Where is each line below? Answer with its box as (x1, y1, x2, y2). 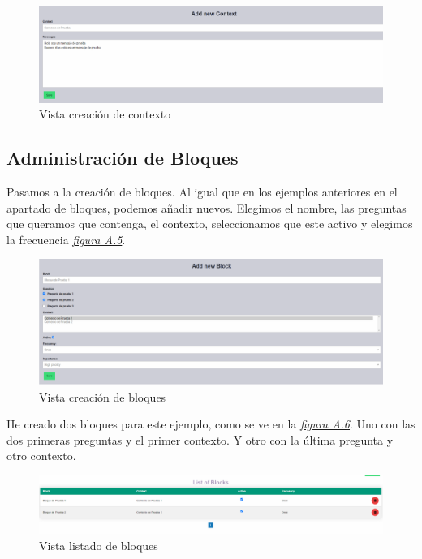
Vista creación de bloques (39, 388, 166, 405)
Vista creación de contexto (39, 105, 171, 123)
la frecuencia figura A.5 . (6, 230, 126, 247)
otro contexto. (6, 447, 76, 464)
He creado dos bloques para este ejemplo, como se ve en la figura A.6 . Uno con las (6, 415, 416, 432)
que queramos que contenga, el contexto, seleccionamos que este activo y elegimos (6, 215, 413, 232)
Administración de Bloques (6, 145, 239, 170)
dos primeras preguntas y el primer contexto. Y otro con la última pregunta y (6, 431, 394, 448)
